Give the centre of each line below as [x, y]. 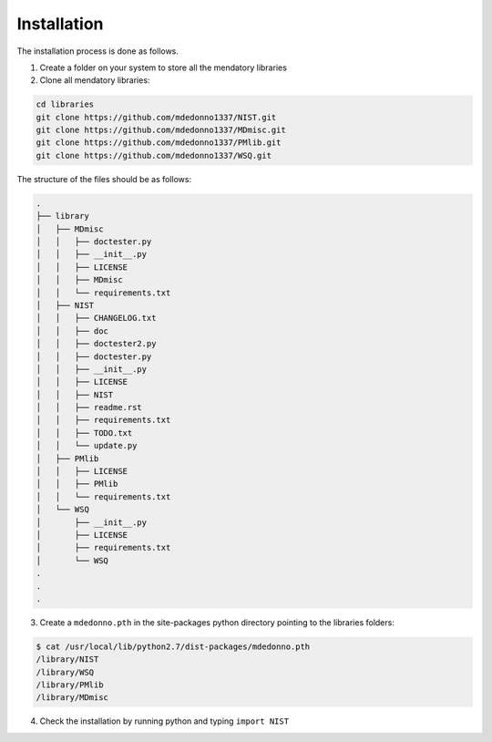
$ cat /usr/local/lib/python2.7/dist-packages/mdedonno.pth [173, 646]
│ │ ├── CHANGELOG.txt [96, 318]
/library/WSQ [65, 672]
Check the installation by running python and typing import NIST [164, 721]
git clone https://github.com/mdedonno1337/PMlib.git [159, 143]
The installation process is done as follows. [98, 51]
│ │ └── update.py [87, 446]
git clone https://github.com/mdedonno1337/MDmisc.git [161, 130]
